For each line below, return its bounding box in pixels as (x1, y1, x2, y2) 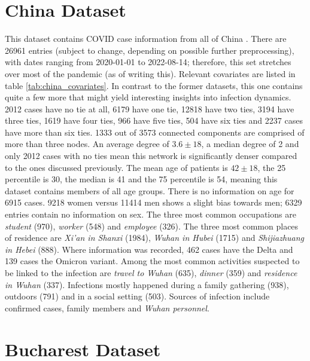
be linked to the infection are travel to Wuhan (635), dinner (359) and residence (5, 267, 297, 279)
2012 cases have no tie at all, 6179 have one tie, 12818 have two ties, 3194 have (5, 102, 294, 115)
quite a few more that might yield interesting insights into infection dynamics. (5, 91, 291, 103)
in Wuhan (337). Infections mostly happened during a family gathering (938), (5, 278, 289, 290)
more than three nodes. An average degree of (5, 137, 169, 150)
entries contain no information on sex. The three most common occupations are (5, 208, 296, 221)
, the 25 (257, 161, 286, 173)
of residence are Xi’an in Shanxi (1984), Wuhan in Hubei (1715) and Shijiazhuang (5, 231, 305, 244)
